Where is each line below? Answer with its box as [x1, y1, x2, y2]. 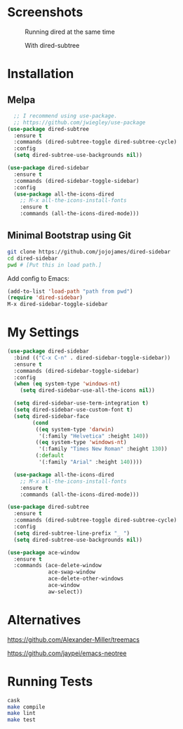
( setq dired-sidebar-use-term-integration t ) [13, 400, 149, 407]
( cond [32, 419, 49, 426]
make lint [7, 710, 36, 717]
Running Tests [7, 673, 93, 690]
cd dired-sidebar [7, 255, 58, 262]
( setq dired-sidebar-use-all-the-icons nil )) [20, 387, 156, 394]
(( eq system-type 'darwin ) [35, 426, 114, 433]
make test [7, 716, 36, 723]
